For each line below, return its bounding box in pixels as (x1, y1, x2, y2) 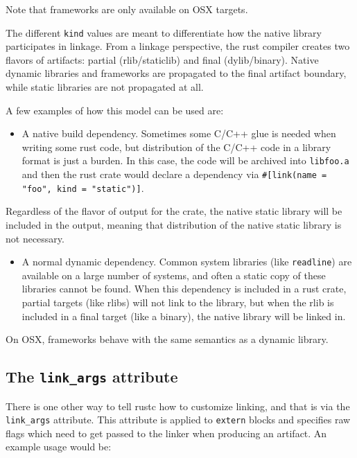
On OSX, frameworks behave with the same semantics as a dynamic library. (6, 332, 329, 346)
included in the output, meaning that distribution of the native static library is (6, 217, 342, 231)
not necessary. (6, 231, 64, 245)
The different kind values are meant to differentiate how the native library (6, 25, 322, 39)
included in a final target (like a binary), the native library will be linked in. (21, 308, 346, 323)
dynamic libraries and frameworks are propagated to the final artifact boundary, (6, 66, 347, 80)
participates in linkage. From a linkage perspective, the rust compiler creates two (6, 39, 350, 53)
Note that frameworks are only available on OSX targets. (6, 2, 248, 16)
